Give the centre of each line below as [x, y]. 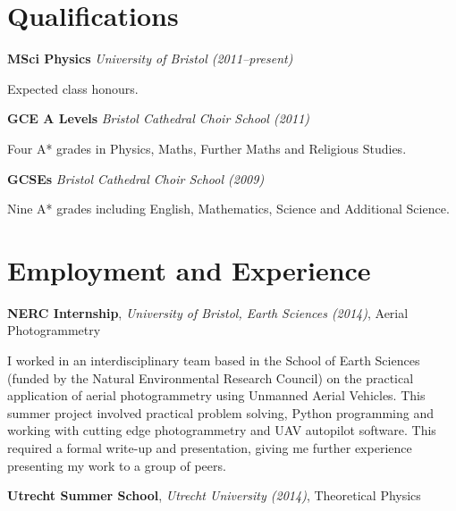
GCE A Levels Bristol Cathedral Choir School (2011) [159, 118]
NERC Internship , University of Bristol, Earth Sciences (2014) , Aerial [208, 312]
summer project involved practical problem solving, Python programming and [221, 412]
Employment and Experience [189, 269]
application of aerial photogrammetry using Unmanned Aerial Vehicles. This [216, 395]
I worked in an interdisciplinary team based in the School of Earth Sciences [214, 360]
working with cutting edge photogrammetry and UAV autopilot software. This [222, 430]
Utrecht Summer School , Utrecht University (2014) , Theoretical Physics [214, 495]
